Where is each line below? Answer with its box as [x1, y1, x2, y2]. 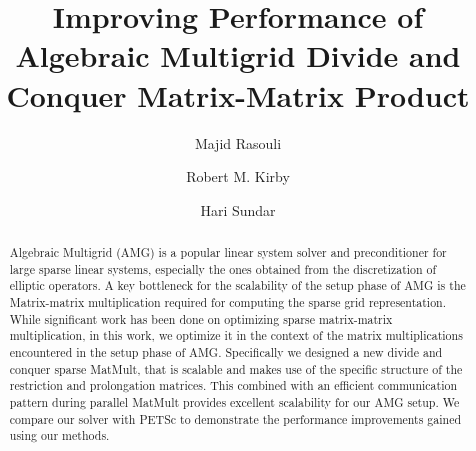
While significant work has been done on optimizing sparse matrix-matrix [9, 310, 393, 327]
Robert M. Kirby [186, 166, 290, 187]
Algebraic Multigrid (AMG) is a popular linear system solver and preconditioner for [9, 244, 447, 261]
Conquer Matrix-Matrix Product [6, 74, 470, 115]
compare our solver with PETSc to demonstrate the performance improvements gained [9, 410, 462, 427]
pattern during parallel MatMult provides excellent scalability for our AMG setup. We [9, 393, 460, 410]
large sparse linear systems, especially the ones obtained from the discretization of [9, 260, 437, 277]
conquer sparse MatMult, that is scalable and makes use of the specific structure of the [9, 360, 463, 377]
